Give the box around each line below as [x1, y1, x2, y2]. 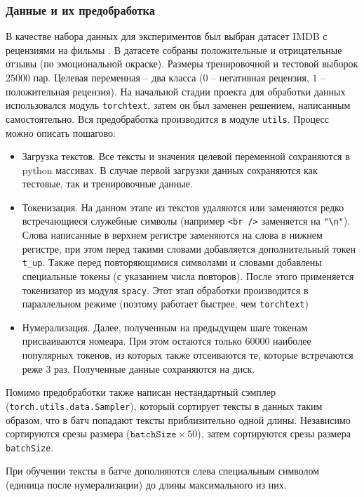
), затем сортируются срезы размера [197, 426, 351, 441]
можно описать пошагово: [6, 125, 116, 140]
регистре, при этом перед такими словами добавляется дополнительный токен [22, 241, 356, 256]
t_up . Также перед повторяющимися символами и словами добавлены [22, 255, 322, 270]
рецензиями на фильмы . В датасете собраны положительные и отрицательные [6, 42, 342, 57]
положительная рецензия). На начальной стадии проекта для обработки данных [6, 84, 346, 98]
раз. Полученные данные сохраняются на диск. [54, 361, 255, 376]
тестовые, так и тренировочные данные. [22, 176, 193, 191]
